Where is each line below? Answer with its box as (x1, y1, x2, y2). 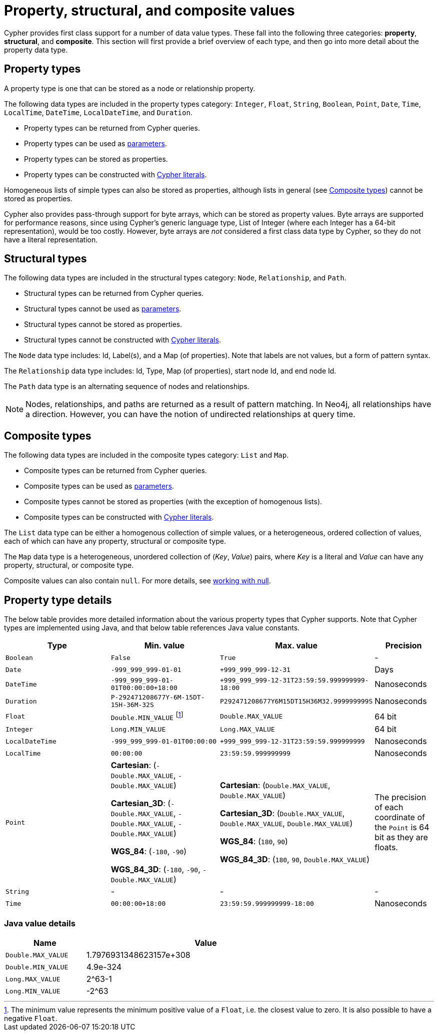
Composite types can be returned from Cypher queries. (24, 466, 207, 475)
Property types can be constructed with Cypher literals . (24, 170, 207, 179)
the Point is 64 (374, 822, 429, 833)
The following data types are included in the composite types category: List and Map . (4, 451, 289, 460)
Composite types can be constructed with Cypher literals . (24, 513, 214, 522)
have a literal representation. (4, 235, 98, 244)
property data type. (4, 45, 68, 54)
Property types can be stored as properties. (24, 154, 168, 163)
